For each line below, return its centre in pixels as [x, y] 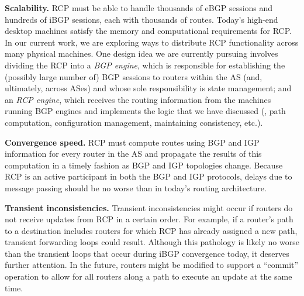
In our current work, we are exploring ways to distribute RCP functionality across [152, 42]
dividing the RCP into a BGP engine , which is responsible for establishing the [145, 65]
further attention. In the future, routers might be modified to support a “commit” [152, 265]
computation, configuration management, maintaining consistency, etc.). [134, 122]
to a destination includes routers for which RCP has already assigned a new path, [151, 230]
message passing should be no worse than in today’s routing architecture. [136, 187]
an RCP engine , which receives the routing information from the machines [138, 99]
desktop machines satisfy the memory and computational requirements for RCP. [148, 31]
